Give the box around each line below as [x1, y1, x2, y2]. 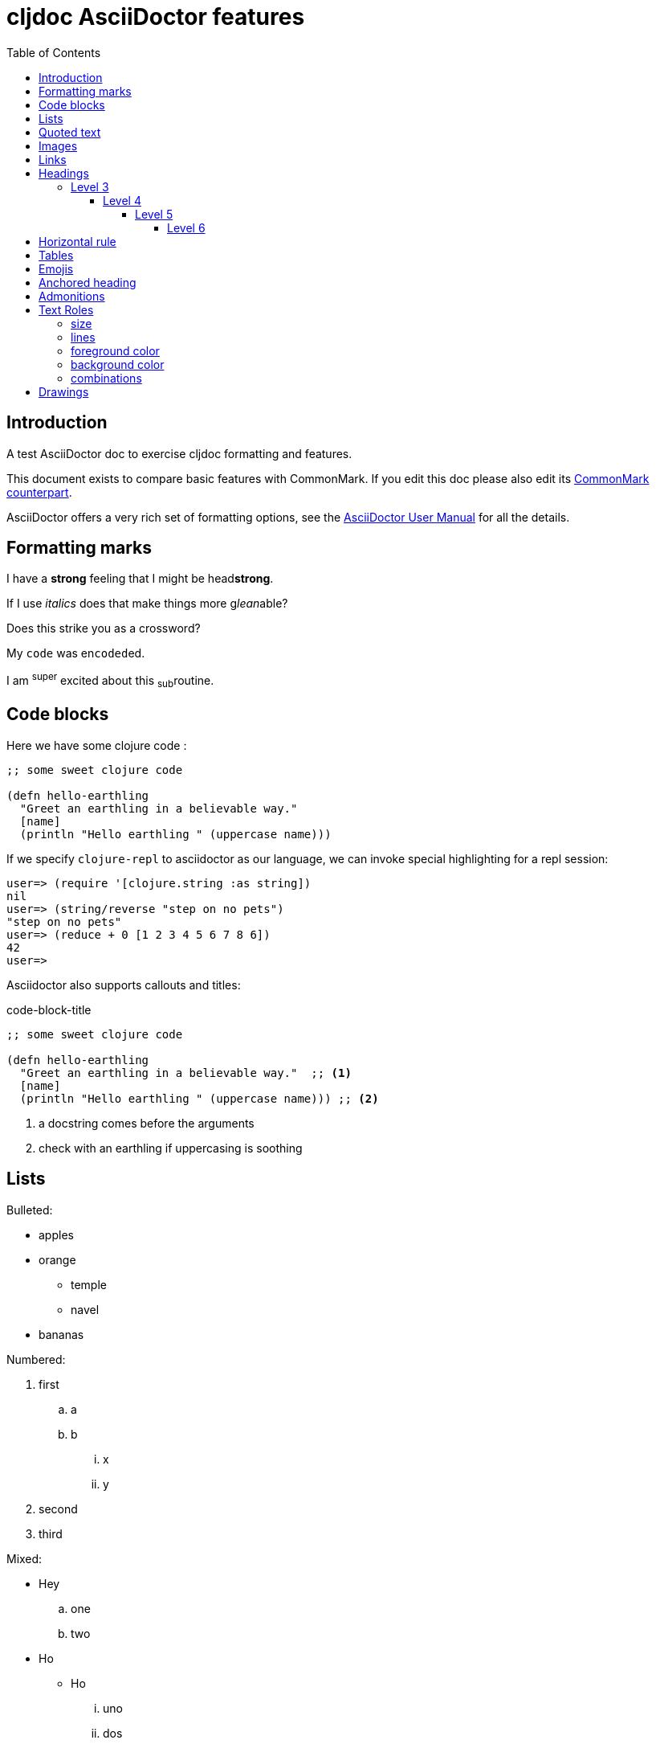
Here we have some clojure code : [6, 738, 187, 752]
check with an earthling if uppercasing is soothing [39, 1140, 303, 1155]
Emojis [39, 261, 74, 276]
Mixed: [6, 1551, 43, 1566]
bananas [39, 1327, 84, 1341]
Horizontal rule [39, 234, 116, 248]
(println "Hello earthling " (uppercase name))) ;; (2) [19, 1091, 379, 1105]
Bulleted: [6, 1202, 53, 1217]
